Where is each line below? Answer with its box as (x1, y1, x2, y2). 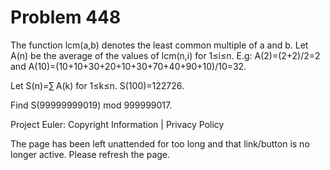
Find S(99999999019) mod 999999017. (10, 99, 173, 111)
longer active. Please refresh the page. (10, 148, 171, 160)
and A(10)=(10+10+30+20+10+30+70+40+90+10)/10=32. (10, 60, 247, 72)
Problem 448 (10, 6, 122, 29)
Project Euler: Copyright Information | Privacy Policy (10, 118, 225, 130)
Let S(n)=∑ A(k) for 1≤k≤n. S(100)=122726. (10, 79, 185, 91)
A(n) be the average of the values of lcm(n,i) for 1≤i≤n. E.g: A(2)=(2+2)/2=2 (10, 49, 321, 61)
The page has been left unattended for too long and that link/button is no (10, 137, 310, 150)
